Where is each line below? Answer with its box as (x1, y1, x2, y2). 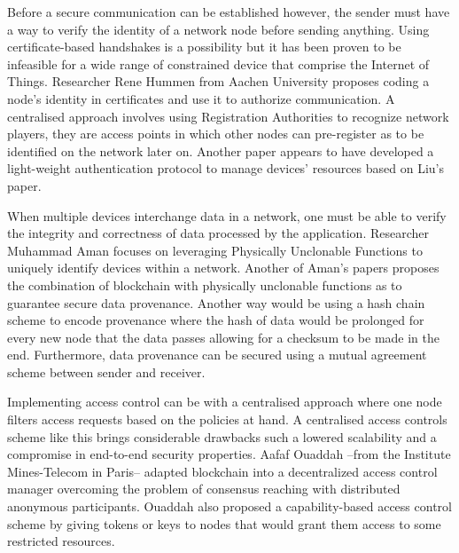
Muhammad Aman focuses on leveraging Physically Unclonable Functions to (7, 241, 423, 259)
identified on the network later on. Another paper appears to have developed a (7, 141, 434, 160)
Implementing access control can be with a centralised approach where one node (7, 392, 442, 411)
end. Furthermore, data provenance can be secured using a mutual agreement (7, 345, 427, 364)
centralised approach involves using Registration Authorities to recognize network (7, 107, 449, 125)
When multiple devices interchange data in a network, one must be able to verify (7, 206, 447, 225)
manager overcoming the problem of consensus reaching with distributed (7, 479, 401, 498)
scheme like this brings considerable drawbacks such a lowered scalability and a (7, 427, 437, 446)
